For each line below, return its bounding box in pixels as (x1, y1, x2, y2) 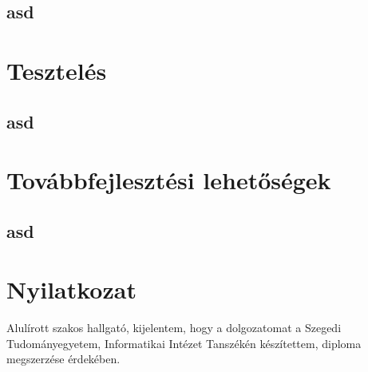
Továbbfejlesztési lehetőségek (6, 164, 331, 196)
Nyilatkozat (6, 273, 137, 306)
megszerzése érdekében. (6, 350, 121, 367)
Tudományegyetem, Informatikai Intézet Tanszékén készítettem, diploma (6, 334, 362, 351)
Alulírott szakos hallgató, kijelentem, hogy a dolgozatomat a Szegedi (6, 319, 342, 336)
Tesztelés (6, 53, 107, 86)
